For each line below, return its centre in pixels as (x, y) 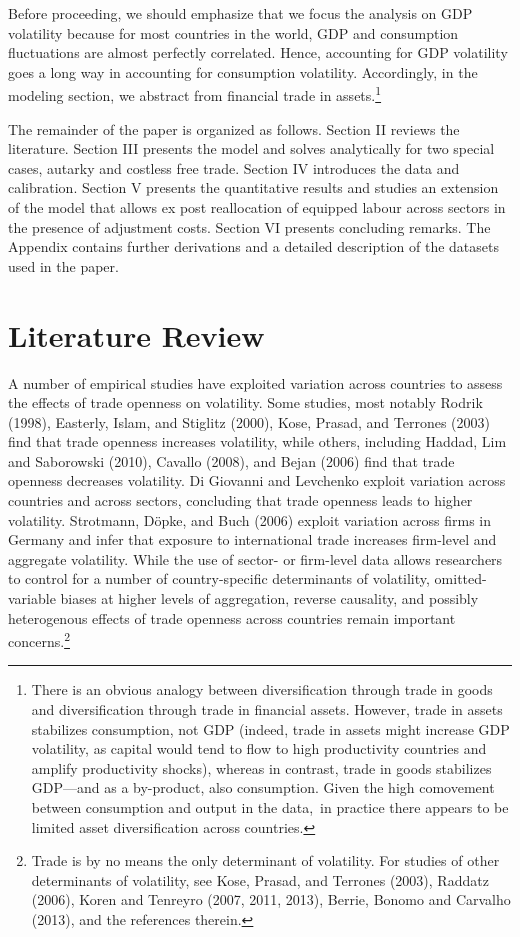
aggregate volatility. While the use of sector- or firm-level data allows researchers (255, 558)
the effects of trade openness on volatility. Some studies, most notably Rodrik (245, 402)
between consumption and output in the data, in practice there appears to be (270, 807)
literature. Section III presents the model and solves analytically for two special (251, 148)
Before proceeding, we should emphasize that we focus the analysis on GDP (240, 13)
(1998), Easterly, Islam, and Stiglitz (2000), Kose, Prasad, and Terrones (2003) (249, 421)
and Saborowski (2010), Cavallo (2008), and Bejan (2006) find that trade (231, 460)
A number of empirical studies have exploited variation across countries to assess (255, 382)
